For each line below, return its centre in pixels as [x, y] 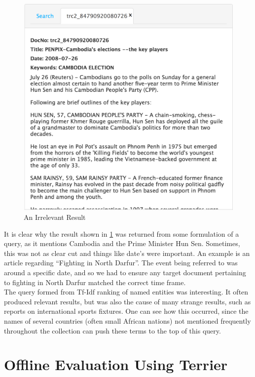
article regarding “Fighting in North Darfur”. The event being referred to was [121, 263]
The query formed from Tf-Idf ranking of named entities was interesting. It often [126, 292]
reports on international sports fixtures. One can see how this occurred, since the [126, 311]
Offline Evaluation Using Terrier [116, 364]
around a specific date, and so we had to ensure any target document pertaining [125, 272]
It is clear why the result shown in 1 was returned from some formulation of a [122, 233]
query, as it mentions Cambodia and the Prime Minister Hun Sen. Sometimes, [122, 243]
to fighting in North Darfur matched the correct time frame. [95, 282]
